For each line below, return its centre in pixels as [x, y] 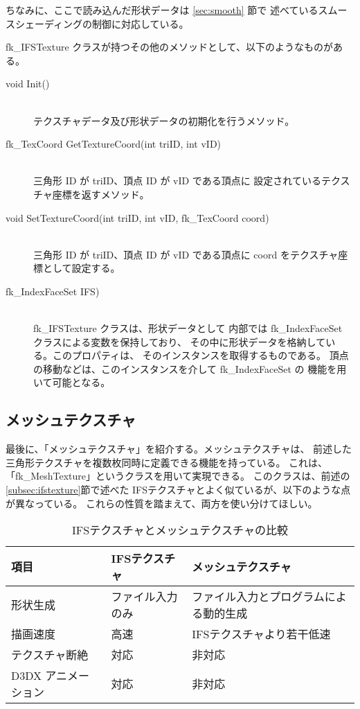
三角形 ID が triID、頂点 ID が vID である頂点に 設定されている [177, 181]
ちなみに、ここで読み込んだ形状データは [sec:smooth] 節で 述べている [162, 10]
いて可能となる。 [72, 382]
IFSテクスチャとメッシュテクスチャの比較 [180, 530]
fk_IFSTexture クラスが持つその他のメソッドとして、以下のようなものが [169, 47]
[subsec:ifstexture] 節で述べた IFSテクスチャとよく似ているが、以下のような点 [178, 490]
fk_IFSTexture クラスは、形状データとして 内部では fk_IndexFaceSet [188, 328]
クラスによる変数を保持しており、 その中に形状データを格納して [180, 341]
